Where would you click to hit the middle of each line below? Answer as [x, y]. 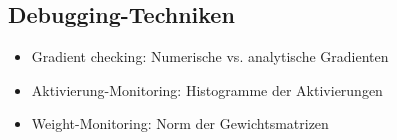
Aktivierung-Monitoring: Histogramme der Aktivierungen [207, 89]
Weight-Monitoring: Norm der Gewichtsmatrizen [180, 123]
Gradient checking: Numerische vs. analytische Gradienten [210, 56]
